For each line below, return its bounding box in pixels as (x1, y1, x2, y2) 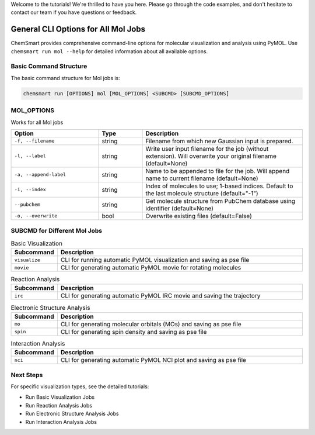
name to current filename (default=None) (145, 174, 259, 182)
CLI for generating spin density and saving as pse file (60, 327, 207, 336)
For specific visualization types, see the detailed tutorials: (10, 383, 149, 390)
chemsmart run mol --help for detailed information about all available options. (10, 47, 208, 55)
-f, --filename (14, 138, 55, 144)
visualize (14, 257, 41, 263)
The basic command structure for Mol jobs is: (10, 74, 121, 81)
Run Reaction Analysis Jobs (25, 402, 93, 409)
